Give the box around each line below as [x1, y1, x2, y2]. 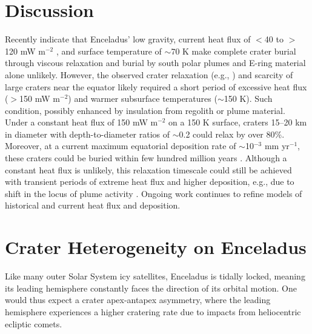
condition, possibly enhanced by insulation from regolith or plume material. [5, 104, 285, 116]
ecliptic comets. [5, 317, 62, 330]
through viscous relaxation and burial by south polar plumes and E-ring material [5, 56, 306, 69]
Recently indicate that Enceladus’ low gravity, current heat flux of [5, 33, 251, 45]
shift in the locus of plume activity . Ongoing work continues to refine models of [5, 187, 302, 199]
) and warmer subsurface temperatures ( [68, 92, 217, 105]
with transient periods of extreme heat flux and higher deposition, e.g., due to [5, 175, 294, 188]
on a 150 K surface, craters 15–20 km [168, 116, 307, 129]
